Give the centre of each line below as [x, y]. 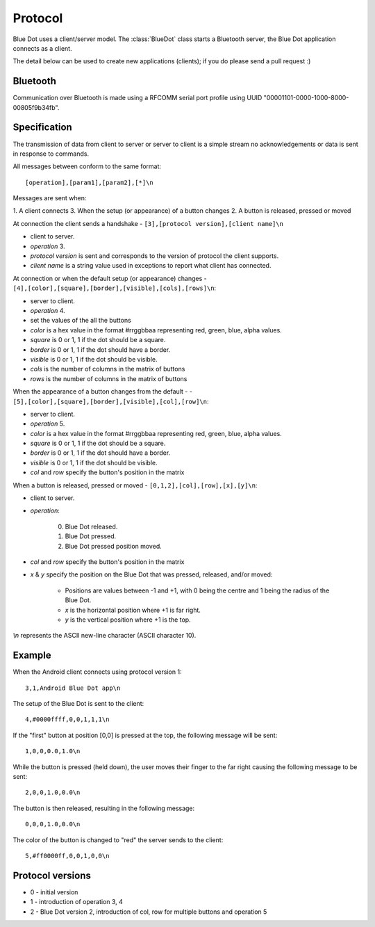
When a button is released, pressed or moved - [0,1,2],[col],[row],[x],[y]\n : [135, 485]
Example [32, 655]
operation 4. [48, 311]
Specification [42, 128]
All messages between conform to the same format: [87, 166]
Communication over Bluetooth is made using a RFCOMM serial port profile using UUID [137, 98]
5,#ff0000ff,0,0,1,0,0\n [67, 856]
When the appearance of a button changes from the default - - [102, 392]
